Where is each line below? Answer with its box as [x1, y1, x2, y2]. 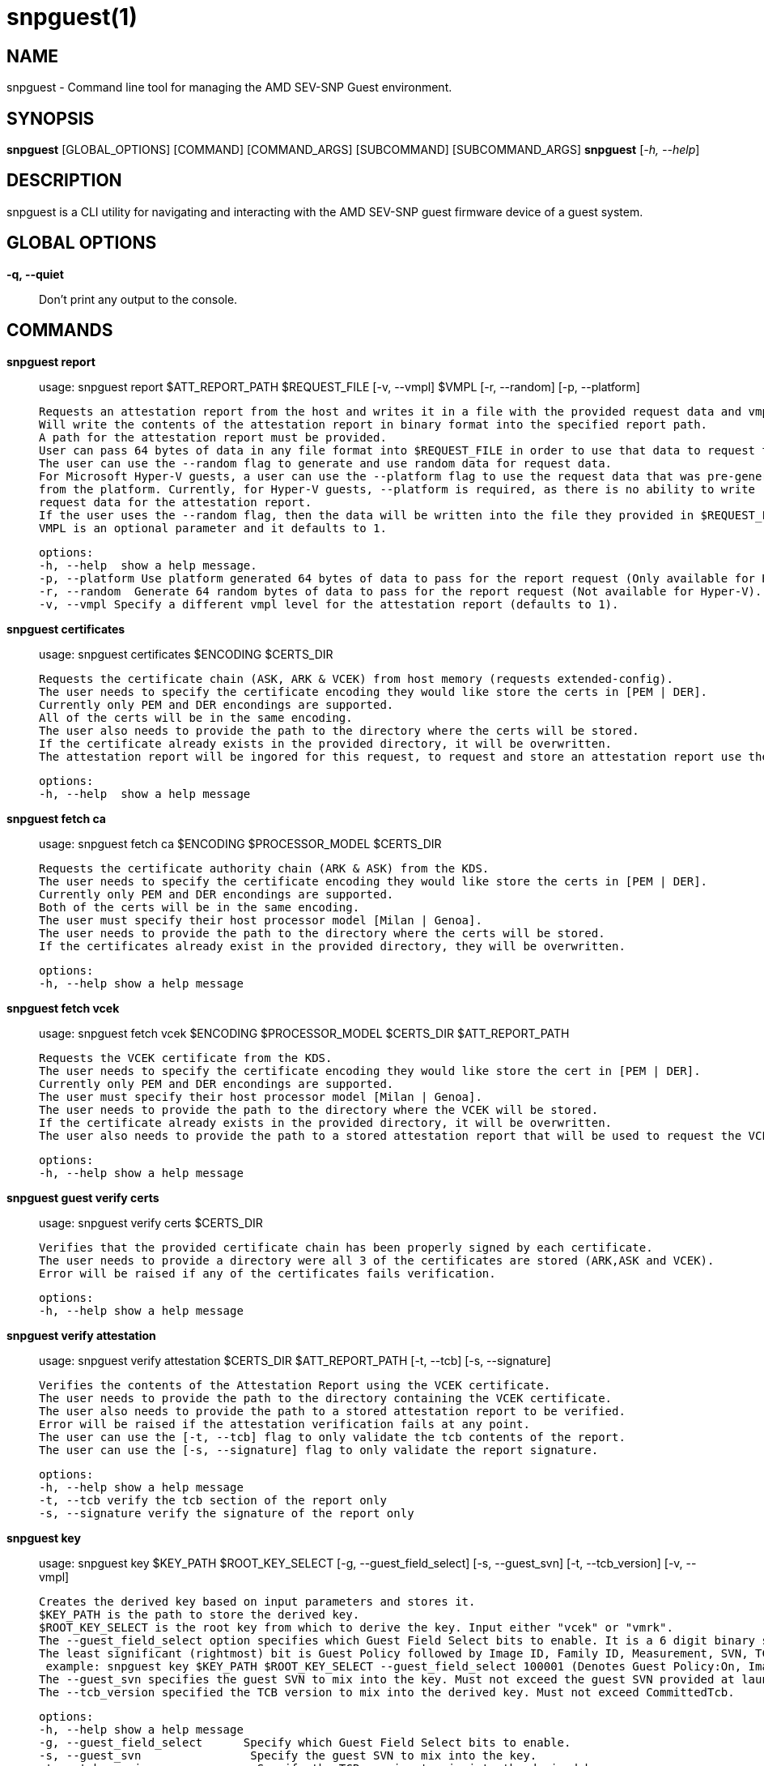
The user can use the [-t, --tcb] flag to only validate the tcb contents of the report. [39, 1430, 626, 1444]
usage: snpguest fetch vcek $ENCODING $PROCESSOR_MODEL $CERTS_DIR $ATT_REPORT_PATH [39, 1026, 570, 1040]
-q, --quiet [6, 267, 64, 281]
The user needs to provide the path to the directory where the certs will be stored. [39, 926, 605, 940]
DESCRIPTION [6, 170, 122, 191]
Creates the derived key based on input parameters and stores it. [39, 1594, 476, 1608]
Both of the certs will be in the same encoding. [39, 900, 360, 914]
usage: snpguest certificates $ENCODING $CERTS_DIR [39, 646, 333, 661]
